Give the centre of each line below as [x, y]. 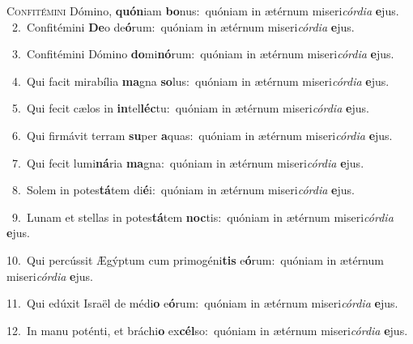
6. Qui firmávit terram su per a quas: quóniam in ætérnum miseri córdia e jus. [202, 135]
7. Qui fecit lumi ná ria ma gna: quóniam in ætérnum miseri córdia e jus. [188, 162]
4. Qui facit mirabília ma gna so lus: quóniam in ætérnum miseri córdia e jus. [200, 81]
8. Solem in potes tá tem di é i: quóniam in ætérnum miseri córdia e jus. [183, 190]
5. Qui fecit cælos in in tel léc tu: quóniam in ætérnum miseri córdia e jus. [190, 108]
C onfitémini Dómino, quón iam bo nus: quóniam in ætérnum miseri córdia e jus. [203, 11]
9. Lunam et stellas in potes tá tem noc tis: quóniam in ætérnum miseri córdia [202, 217]
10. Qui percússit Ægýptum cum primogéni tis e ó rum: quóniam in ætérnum [195, 259]
